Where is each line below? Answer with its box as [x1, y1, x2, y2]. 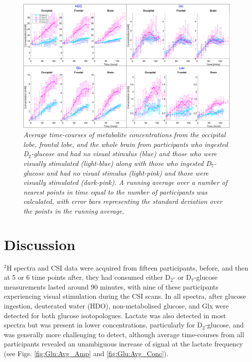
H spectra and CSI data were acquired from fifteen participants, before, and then [6, 262, 249, 272]
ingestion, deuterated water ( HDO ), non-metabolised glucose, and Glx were [4, 301, 229, 311]
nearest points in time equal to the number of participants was [23, 186, 208, 197]
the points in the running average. [23, 205, 125, 216]
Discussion [4, 234, 75, 254]
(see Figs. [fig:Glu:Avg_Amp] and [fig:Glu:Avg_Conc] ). [4, 348, 169, 359]
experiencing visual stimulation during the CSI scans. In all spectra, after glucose [4, 291, 246, 301]
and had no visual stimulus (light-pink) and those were [46, 167, 209, 178]
